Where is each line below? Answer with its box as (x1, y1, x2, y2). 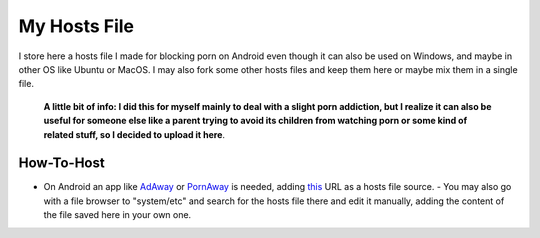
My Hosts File (18, 15, 135, 37)
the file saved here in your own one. (43, 209, 192, 221)
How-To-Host (18, 155, 105, 172)
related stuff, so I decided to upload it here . (43, 128, 225, 140)
